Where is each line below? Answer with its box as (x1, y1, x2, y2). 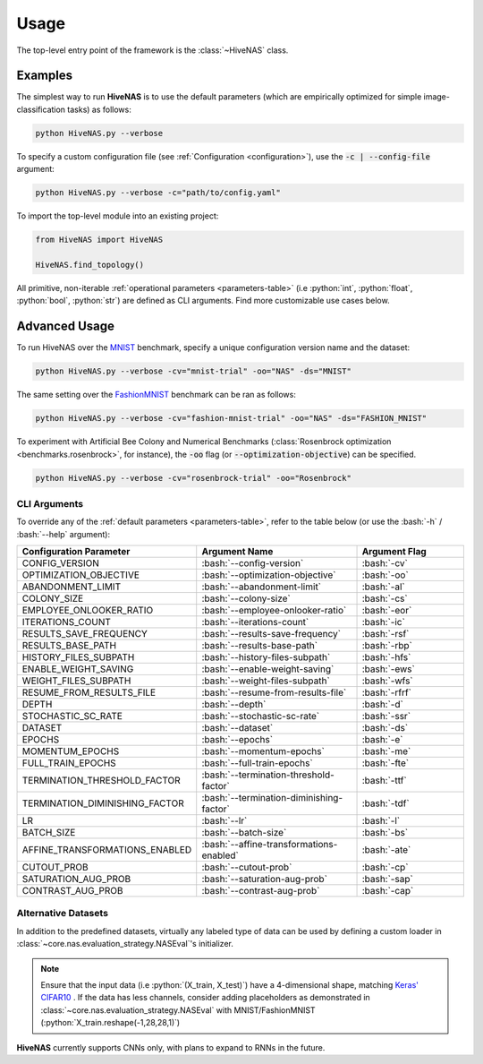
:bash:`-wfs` (361, 674, 413, 687)
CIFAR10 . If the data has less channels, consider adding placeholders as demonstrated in (40, 992, 370, 1003)
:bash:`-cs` (361, 592, 408, 605)
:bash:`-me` (361, 745, 411, 758)
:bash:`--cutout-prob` (201, 861, 292, 873)
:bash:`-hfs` (361, 651, 411, 664)
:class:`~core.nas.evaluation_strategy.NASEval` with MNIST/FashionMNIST (40, 1004, 317, 1016)
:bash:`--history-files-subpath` (201, 651, 331, 664)
